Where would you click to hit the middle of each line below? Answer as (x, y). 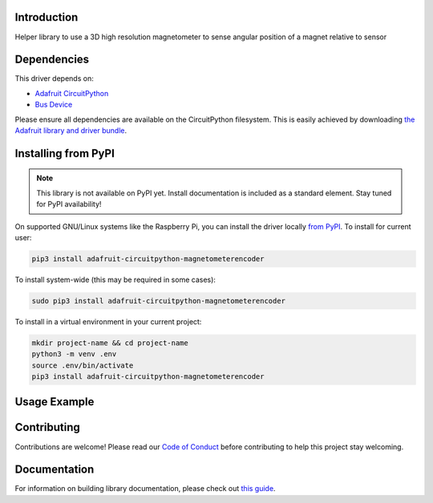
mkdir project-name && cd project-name (110, 343)
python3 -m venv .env (74, 354)
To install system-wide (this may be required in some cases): (115, 280)
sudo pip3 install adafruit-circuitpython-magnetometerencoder (159, 301)
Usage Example (55, 402)
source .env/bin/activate (83, 365)
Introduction (47, 17)
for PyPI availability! (69, 204)
